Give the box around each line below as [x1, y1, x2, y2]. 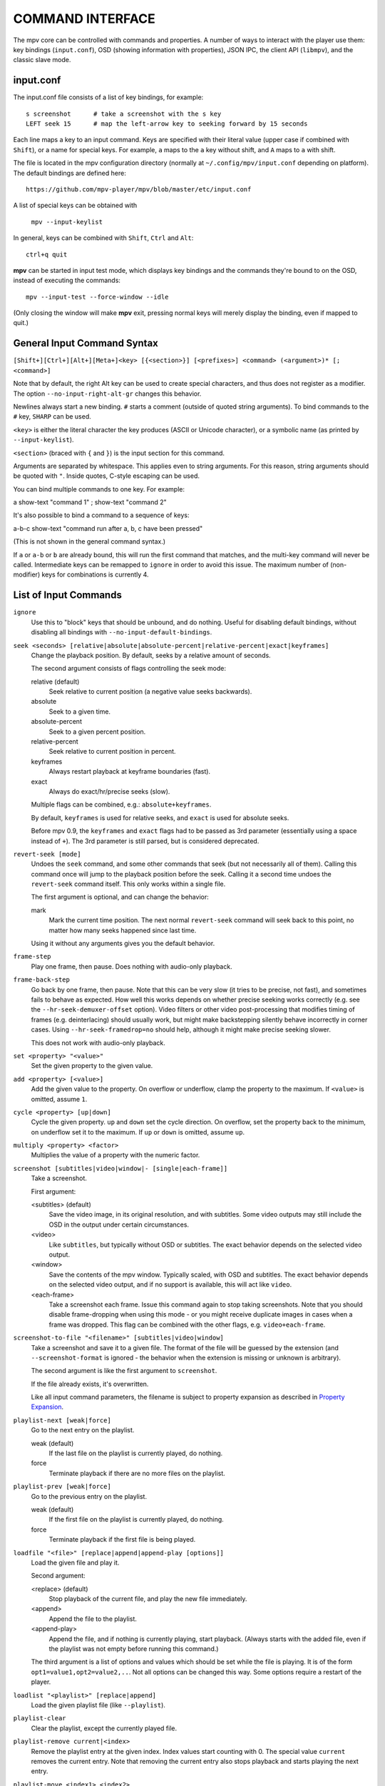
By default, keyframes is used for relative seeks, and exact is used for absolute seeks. [31, 813, 289, 822]
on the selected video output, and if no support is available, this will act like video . [48, 1280, 292, 1289]
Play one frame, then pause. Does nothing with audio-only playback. [31, 962, 232, 971]
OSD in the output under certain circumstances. [48, 1220, 189, 1229]
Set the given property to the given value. [31, 1062, 153, 1070]
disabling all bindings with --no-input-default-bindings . [31, 628, 212, 637]
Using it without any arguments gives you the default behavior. [31, 939, 215, 948]
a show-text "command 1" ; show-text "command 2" [13, 498, 167, 507]
